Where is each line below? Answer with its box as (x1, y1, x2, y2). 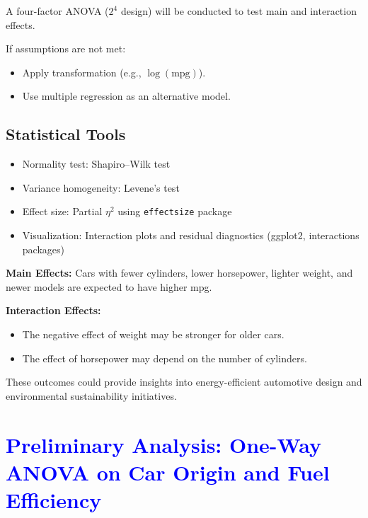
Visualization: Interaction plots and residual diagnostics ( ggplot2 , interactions (22, 228, 360, 243)
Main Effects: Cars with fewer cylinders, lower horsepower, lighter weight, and (6, 265, 353, 280)
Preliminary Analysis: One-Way (6, 430, 321, 459)
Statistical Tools (6, 123, 126, 145)
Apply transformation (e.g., (22, 64, 142, 79)
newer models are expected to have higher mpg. (6, 279, 212, 294)
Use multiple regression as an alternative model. (22, 88, 231, 103)
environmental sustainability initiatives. (6, 388, 177, 403)
